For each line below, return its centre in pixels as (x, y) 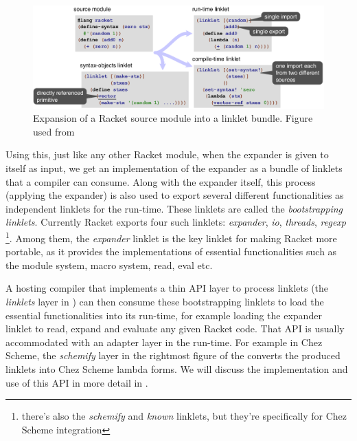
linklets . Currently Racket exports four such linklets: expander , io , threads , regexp (176, 222)
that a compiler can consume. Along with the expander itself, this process (161, 181)
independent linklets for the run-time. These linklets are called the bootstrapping (174, 208)
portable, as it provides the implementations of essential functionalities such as (171, 251)
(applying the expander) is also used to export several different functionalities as (175, 195)
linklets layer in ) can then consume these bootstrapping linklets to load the (165, 301)
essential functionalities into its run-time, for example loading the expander (164, 315)
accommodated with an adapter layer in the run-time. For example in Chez (164, 342)
